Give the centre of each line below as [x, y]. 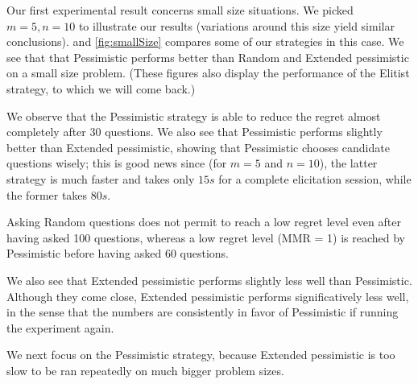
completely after [46, 132]
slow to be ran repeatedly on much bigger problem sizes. [145, 370]
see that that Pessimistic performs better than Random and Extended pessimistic [208, 57]
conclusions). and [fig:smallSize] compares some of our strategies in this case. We [205, 41]
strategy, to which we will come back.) [101, 88]
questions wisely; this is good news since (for [117, 163]
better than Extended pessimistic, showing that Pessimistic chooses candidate [198, 147]
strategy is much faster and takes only [101, 178]
